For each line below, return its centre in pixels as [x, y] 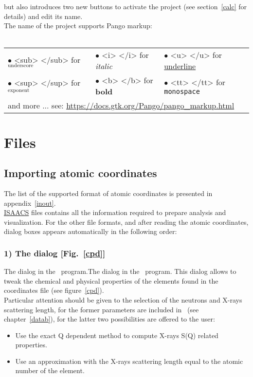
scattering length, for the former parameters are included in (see [101, 309]
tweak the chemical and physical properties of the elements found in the [111, 280]
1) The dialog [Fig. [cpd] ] [55, 253]
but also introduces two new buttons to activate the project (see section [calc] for [126, 6]
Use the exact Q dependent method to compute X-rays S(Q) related [117, 335]
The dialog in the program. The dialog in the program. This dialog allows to [120, 271]
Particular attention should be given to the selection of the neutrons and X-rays [123, 299]
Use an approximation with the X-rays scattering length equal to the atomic [129, 361]
